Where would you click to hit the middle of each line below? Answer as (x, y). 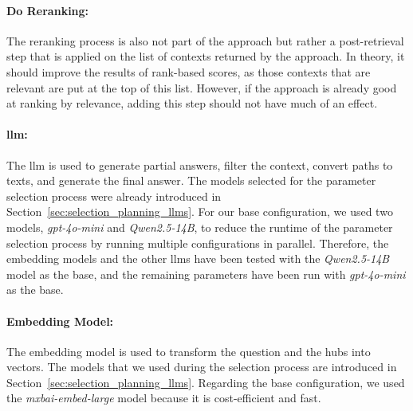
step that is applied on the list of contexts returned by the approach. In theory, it (206, 56)
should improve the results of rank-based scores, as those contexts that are (189, 71)
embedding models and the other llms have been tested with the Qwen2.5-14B (198, 258)
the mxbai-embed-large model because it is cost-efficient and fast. (164, 398)
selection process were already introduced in (114, 196)
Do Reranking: (48, 10)
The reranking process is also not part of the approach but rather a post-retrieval (205, 40)
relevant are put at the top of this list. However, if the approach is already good (202, 87)
